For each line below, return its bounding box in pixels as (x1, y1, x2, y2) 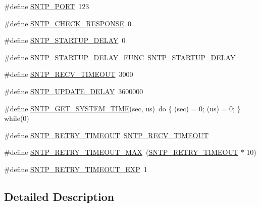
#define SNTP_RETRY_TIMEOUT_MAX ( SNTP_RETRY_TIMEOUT (4, 147, 239, 157)
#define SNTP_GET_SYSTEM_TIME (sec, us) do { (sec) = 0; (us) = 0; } (4, 103, 241, 113)
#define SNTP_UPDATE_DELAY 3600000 (4, 86, 143, 96)
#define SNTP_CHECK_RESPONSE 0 (4, 18, 132, 28)
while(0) (4, 113, 29, 123)
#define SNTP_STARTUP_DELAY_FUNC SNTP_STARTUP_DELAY (4, 52, 236, 62)
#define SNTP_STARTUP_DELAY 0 (4, 35, 126, 46)
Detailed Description (4, 188, 115, 204)
